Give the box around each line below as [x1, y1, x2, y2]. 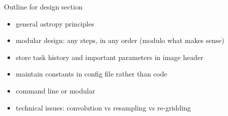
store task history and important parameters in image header [15, 51, 203, 62]
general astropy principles [15, 18, 94, 28]
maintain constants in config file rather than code [15, 68, 167, 79]
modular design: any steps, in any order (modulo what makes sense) [15, 35, 224, 45]
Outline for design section [4, 1, 82, 11]
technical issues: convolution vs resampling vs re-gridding [15, 102, 191, 112]
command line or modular [15, 85, 95, 95]
